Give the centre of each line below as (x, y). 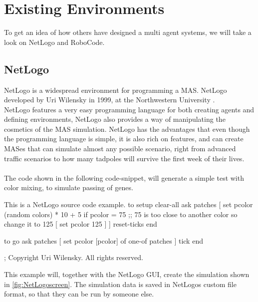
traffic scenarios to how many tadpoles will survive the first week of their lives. (124, 158)
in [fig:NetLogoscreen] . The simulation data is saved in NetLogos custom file (120, 284)
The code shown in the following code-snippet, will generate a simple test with (124, 177)
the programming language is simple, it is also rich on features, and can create (124, 139)
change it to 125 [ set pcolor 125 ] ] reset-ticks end (81, 224)
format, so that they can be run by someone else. (79, 294)
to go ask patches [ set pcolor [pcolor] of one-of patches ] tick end (104, 240)
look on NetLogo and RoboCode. (54, 42)
